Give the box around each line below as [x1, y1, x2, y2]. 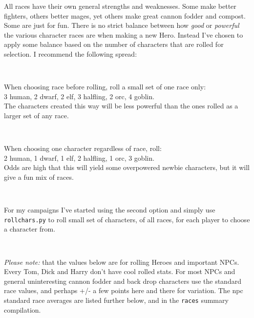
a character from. [4, 224, 56, 234]
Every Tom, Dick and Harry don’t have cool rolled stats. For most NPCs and [4, 266, 235, 276]
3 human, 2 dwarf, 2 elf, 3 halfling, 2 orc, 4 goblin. [4, 91, 155, 101]
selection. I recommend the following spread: [4, 48, 137, 59]
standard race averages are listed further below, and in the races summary [4, 295, 229, 305]
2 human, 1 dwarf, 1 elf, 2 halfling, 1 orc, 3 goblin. [4, 152, 155, 163]
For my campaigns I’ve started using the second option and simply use [4, 205, 215, 215]
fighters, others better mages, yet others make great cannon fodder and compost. [4, 10, 246, 21]
